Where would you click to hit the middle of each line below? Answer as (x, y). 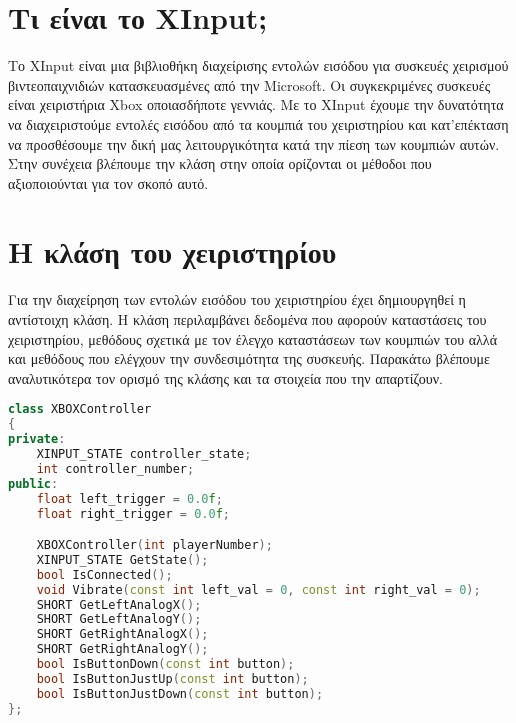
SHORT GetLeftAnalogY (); (119, 619)
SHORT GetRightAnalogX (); (122, 634)
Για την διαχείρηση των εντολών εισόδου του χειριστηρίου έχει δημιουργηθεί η (237, 299)
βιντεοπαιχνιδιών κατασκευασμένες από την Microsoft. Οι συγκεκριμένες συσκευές (249, 84)
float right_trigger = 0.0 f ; (133, 513)
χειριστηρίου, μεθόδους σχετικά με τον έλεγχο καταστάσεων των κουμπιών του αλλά (252, 338)
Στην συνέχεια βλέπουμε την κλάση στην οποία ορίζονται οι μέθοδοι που (220, 163)
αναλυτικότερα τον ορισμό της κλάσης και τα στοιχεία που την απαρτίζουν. (225, 377)
